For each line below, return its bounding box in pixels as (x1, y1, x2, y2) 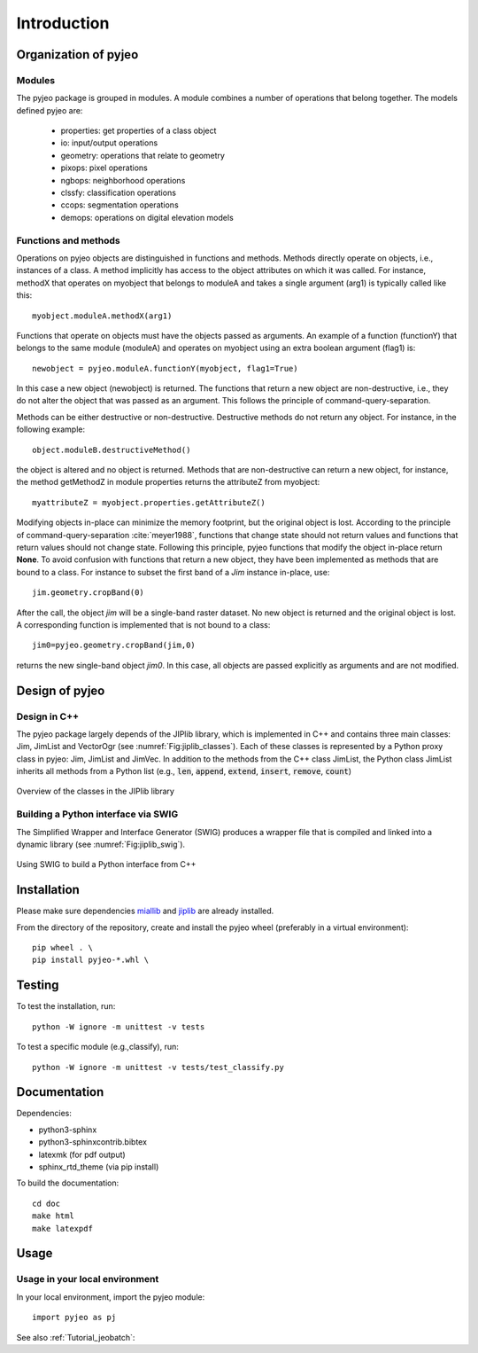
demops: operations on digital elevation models (60, 212, 234, 223)
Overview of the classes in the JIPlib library (16, 786, 174, 797)
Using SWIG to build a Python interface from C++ (16, 859, 197, 870)
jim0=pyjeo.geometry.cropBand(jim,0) (32, 640, 197, 651)
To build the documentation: (16, 1177, 119, 1188)
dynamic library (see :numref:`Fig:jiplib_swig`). (16, 839, 186, 849)
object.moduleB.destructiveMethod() (32, 444, 191, 455)
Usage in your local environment (16, 1273, 159, 1286)
